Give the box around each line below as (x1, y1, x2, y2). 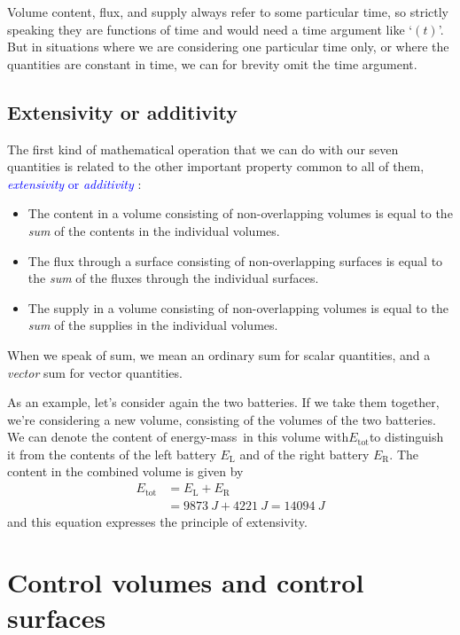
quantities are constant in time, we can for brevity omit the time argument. (7, 54, 417, 73)
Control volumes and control (7, 564, 364, 600)
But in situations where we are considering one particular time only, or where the (7, 37, 449, 56)
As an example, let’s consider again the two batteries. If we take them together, (7, 393, 440, 412)
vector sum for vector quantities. (7, 363, 183, 381)
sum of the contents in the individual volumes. (27, 221, 280, 239)
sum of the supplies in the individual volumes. (27, 316, 278, 334)
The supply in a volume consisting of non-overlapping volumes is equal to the (27, 298, 448, 317)
